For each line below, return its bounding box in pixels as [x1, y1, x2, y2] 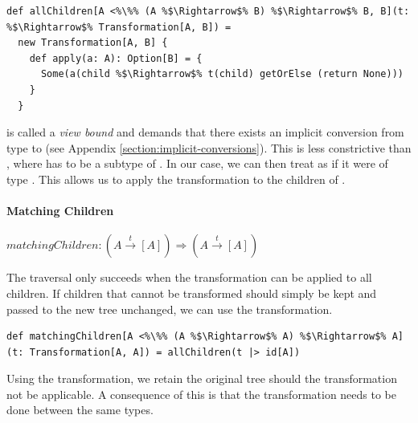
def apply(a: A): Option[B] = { [29, 52, 203, 64]
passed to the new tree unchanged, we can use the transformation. [6, 300, 333, 317]
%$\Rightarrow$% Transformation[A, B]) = [6, 21, 232, 33]
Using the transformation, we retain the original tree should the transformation [6, 370, 397, 387]
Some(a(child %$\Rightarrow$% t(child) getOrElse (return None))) [40, 68, 404, 80]
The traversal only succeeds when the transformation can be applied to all [6, 269, 372, 286]
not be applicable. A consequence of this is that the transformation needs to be [6, 385, 397, 402]
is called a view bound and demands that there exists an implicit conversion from [6, 124, 404, 140]
